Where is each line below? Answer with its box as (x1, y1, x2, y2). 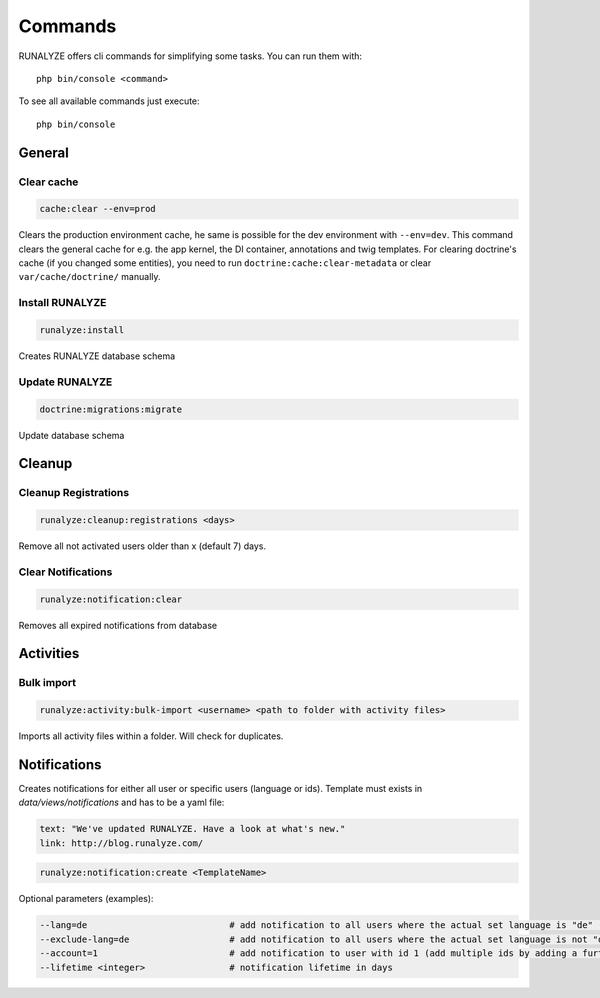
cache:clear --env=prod (39, 203, 157, 215)
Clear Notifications (18, 565, 113, 579)
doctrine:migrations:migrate (39, 403, 183, 415)
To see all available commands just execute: (18, 95, 200, 107)
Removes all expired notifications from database (18, 619, 218, 631)
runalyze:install (39, 324, 125, 335)
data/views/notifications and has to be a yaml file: (18, 796, 225, 809)
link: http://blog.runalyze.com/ (39, 837, 204, 849)
